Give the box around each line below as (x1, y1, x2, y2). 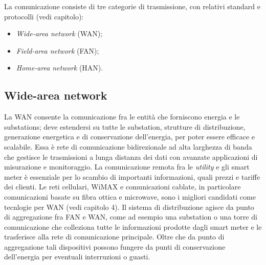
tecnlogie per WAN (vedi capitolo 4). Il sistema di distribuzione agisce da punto (4, 201, 254, 212)
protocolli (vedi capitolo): (4, 11, 84, 21)
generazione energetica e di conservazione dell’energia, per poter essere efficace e (4, 131, 255, 142)
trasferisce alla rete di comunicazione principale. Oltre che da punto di (4, 231, 225, 242)
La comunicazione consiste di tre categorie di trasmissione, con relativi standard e (4, 1, 260, 11)
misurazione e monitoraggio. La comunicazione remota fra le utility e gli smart (4, 161, 250, 172)
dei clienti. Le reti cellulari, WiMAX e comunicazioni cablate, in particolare (4, 181, 241, 192)
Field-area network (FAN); (16, 45, 99, 56)
